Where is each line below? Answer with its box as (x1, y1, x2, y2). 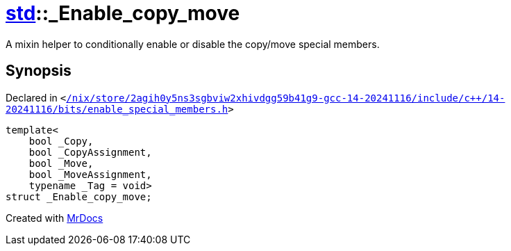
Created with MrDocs (6, 211, 103, 224)
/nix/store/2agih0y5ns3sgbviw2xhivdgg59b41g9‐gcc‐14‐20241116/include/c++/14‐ (66, 92, 505, 104)
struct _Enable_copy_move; (6, 191, 152, 202)
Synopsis (6, 62, 72, 80)
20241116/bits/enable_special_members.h (6, 103, 228, 115)
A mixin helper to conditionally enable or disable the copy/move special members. (6, 38, 380, 50)
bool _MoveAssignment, (28, 168, 152, 180)
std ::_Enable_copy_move (6, 1, 240, 25)
